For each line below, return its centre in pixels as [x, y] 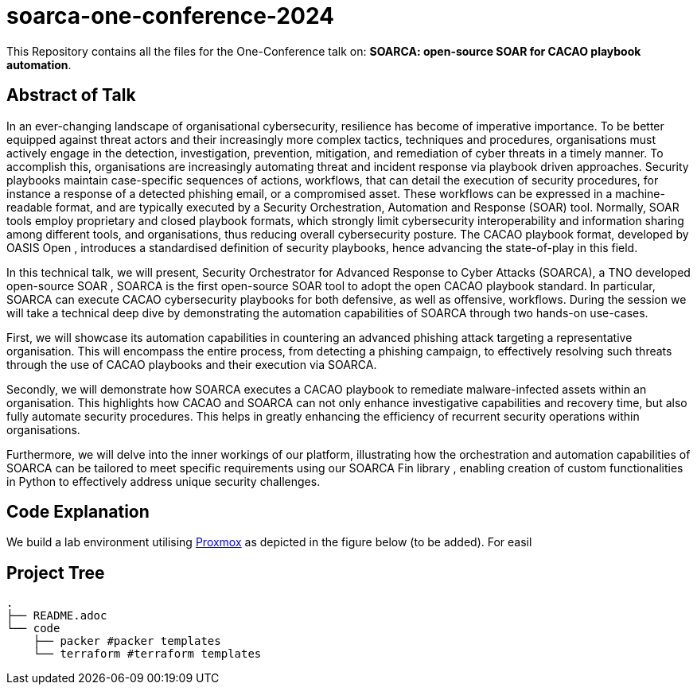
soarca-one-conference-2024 [171, 16]
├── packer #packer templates [127, 641]
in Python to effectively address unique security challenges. [164, 481]
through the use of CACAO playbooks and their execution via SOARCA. [192, 364]
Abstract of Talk [71, 95]
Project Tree [56, 573]
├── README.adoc [57, 616]
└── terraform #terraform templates [147, 654]
